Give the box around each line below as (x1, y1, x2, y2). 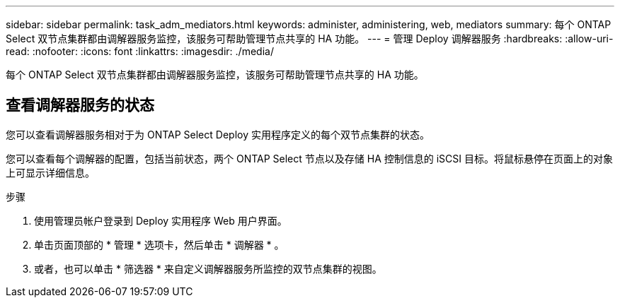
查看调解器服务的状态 (6, 96, 154, 114)
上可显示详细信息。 (6, 166, 95, 179)
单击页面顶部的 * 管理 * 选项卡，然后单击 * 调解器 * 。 (34, 238, 285, 251)
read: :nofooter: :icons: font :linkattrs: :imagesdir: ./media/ (6, 45, 274, 57)
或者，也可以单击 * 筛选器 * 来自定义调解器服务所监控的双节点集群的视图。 (34, 262, 382, 275)
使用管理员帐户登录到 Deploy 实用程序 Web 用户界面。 (34, 214, 287, 227)
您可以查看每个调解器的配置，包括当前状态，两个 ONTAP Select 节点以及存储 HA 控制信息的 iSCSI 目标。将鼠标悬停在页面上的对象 (6, 152, 613, 165)
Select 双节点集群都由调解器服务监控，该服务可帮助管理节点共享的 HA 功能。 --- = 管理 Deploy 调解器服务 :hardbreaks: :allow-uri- (6, 32, 614, 44)
